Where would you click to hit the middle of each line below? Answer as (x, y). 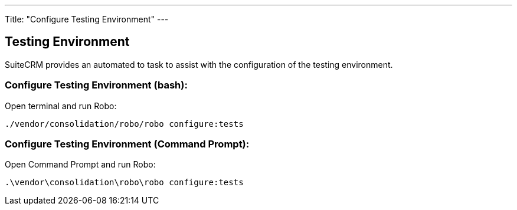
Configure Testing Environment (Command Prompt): (127, 144)
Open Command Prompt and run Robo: (80, 165)
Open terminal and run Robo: (61, 106)
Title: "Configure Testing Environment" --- (87, 19)
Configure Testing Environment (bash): (96, 85)
